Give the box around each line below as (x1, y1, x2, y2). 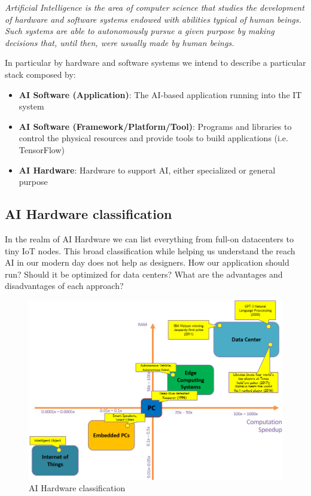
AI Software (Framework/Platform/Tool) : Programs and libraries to (19, 120, 292, 132)
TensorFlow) (19, 143, 65, 156)
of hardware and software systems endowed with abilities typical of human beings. (5, 13, 301, 25)
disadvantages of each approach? (5, 279, 124, 292)
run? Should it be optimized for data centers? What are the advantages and (5, 267, 283, 280)
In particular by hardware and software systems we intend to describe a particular (5, 56, 306, 69)
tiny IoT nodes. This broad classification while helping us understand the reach (5, 244, 295, 257)
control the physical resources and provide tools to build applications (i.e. (19, 132, 288, 144)
